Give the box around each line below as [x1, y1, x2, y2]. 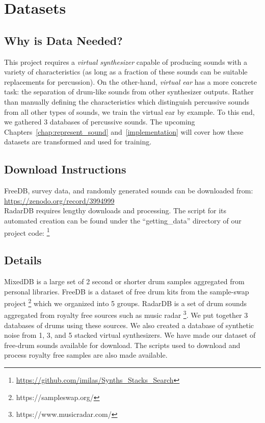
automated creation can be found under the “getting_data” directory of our [4, 215, 242, 226]
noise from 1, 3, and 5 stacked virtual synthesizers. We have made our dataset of [4, 330, 256, 340]
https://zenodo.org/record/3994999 [4, 195, 115, 206]
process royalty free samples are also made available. [4, 350, 168, 360]
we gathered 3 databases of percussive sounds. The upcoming [4, 116, 195, 127]
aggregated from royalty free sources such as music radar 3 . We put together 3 [4, 308, 248, 320]
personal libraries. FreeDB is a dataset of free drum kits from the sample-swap [4, 286, 249, 296]
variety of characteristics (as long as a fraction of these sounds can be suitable [4, 66, 248, 77]
